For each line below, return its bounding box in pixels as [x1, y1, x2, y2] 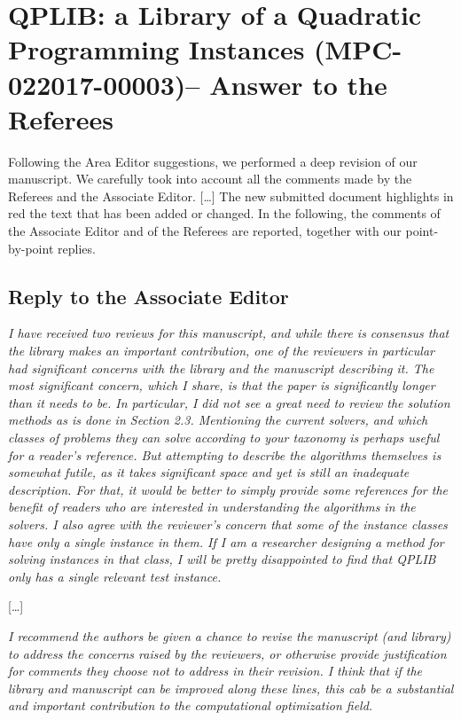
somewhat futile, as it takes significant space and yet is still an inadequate [8, 463, 410, 481]
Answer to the [209, 66, 387, 102]
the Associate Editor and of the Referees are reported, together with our [8, 222, 402, 240]
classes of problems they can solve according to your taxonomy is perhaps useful [8, 428, 440, 447]
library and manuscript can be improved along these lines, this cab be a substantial [8, 678, 454, 697]
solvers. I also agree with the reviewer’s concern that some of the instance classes [8, 514, 448, 533]
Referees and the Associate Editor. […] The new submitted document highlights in [8, 186, 454, 205]
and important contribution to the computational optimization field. [8, 696, 373, 715]
